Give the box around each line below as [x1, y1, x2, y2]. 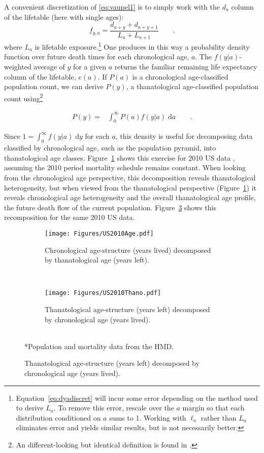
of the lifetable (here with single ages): [4, 11, 124, 22]
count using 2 [4, 91, 43, 103]
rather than [201, 412, 237, 423]
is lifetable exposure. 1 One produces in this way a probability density [35, 40, 250, 52]
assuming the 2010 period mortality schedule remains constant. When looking [4, 162, 246, 173]
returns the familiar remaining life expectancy [114, 61, 257, 71]
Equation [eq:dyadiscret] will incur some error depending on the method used [16, 392, 258, 403]
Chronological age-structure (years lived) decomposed [45, 244, 211, 255]
